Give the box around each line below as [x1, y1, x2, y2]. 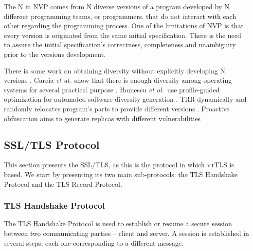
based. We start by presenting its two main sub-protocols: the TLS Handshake [4, 169, 238, 179]
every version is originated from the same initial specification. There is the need [4, 30, 241, 40]
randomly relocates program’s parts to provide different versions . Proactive [4, 103, 230, 113]
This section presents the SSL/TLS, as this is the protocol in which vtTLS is [4, 160, 234, 170]
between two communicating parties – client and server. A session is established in [4, 228, 249, 238]
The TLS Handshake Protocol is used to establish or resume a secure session [4, 218, 232, 229]
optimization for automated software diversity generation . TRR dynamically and [4, 94, 247, 104]
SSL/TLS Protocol [4, 137, 100, 152]
